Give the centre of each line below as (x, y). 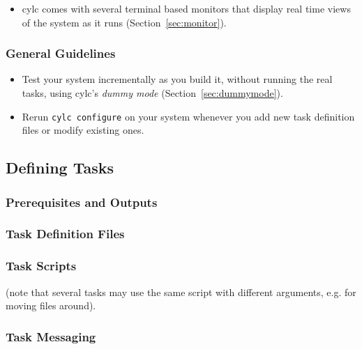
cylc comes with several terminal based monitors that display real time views (186, 8)
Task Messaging (51, 336)
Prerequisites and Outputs (82, 202)
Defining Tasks (60, 168)
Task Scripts (41, 266)
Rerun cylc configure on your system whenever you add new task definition (188, 116)
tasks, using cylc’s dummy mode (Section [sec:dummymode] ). (152, 93)
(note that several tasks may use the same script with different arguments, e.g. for (181, 292)
